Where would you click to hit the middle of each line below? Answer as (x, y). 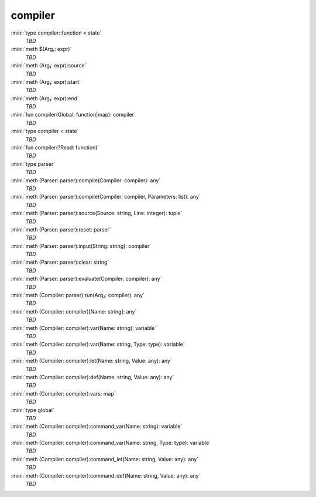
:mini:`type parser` (33, 164)
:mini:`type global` (33, 410)
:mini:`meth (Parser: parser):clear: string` (60, 262)
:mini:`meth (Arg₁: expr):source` (49, 66)
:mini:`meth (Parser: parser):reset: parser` (61, 229)
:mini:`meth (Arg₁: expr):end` (45, 98)
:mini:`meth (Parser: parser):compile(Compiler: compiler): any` (86, 180)
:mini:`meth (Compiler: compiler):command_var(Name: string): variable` (97, 426)
